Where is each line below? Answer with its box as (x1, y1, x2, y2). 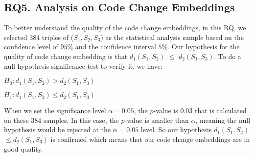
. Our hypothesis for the (167, 41, 240, 52)
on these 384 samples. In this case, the (4, 115, 119, 125)
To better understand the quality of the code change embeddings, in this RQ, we (4, 22, 246, 33)
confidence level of (4, 41, 58, 52)
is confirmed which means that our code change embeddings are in (50, 134, 250, 144)
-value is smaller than (124, 115, 189, 125)
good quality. (4, 143, 43, 154)
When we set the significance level (4, 105, 106, 116)
